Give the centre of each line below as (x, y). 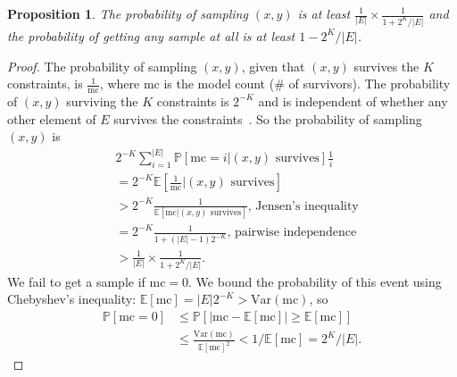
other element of (52, 118)
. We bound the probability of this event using (315, 281)
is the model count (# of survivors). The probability (307, 84)
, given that (273, 66)
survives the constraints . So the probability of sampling (268, 118)
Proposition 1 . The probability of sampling (128, 13)
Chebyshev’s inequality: (72, 299)
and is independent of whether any (353, 101)
